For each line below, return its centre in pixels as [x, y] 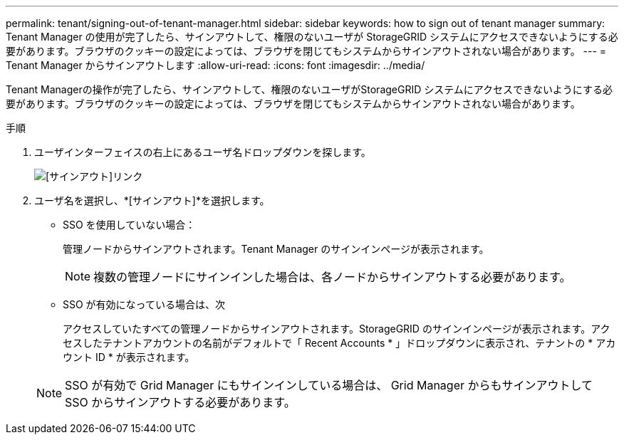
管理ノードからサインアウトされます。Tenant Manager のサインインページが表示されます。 [276, 249]
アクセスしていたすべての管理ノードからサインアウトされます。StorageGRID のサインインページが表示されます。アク [337, 329]
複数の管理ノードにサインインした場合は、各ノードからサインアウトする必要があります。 [332, 277]
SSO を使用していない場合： [129, 225]
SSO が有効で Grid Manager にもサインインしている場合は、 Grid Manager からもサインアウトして [329, 385]
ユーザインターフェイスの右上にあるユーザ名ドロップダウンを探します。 [203, 152]
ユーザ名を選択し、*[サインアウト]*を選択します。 [152, 200]
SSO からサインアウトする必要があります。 [180, 402]
